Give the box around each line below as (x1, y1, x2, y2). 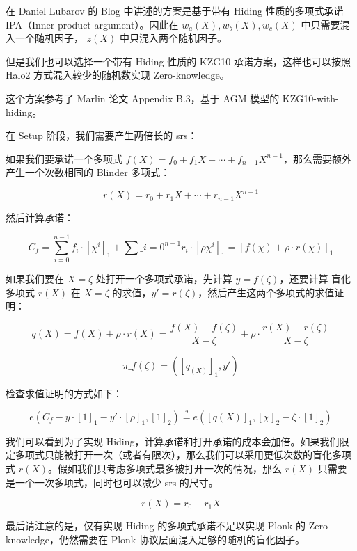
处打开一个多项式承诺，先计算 (95, 271, 232, 286)
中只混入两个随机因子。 (119, 31, 227, 45)
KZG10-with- (282, 90, 339, 105)
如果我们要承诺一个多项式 (6, 151, 122, 166)
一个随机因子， (15, 31, 84, 45)
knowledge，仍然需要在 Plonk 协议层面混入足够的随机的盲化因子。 (6, 532, 305, 546)
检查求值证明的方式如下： (6, 386, 122, 400)
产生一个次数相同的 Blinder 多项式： (6, 165, 170, 179)
